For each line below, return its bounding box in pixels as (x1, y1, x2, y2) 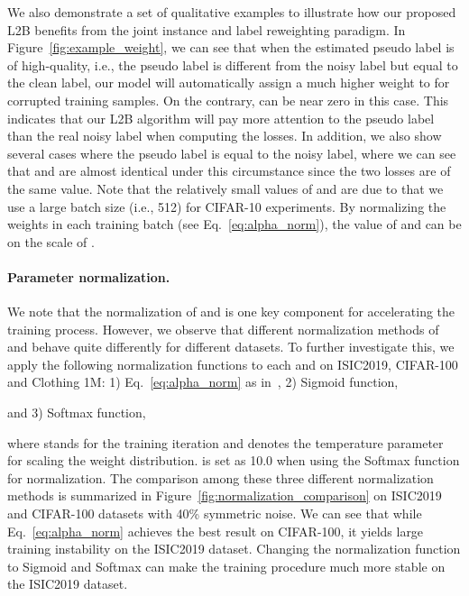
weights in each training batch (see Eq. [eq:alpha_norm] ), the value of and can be (7, 215, 462, 234)
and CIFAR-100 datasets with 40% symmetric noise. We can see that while (7, 504, 422, 523)
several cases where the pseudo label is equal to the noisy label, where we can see (7, 143, 456, 162)
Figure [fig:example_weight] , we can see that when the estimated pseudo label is (7, 38, 455, 57)
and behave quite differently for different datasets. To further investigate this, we (7, 337, 455, 356)
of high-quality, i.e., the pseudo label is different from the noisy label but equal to (7, 55, 458, 74)
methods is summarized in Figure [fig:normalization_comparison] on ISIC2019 (7, 486, 442, 505)
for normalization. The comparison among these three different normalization (7, 468, 434, 487)
